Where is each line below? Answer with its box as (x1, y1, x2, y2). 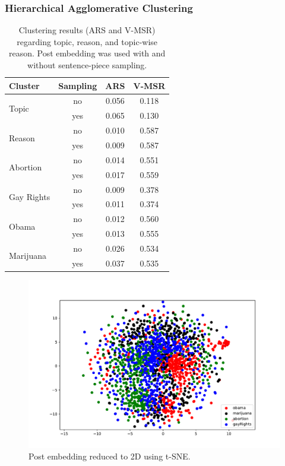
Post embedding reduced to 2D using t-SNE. (28, 450, 191, 462)
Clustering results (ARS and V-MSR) (18, 24, 156, 36)
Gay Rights (9, 190, 50, 202)
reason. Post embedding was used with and (8, 47, 166, 59)
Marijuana (9, 249, 47, 262)
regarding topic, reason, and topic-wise (17, 35, 158, 47)
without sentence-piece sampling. (27, 59, 147, 71)
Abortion (9, 161, 42, 173)
